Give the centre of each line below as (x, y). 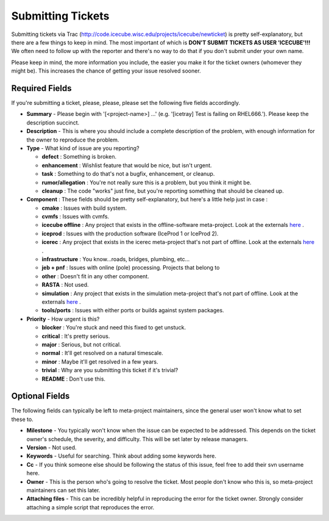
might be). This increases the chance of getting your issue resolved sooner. (106, 71)
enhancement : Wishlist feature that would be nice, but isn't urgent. (127, 165)
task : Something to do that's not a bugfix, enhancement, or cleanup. (128, 174)
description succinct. (53, 123)
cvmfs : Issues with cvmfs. (76, 217)
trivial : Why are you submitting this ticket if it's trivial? (110, 370)
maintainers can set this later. (63, 490)
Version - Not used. (51, 447)
